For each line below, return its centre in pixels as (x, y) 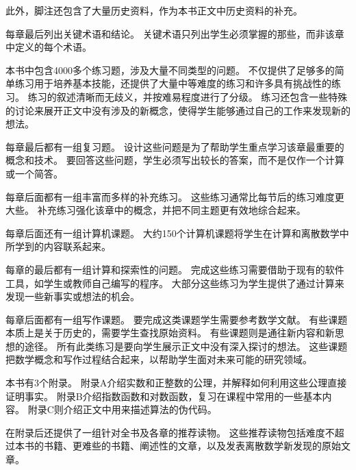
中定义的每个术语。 (49, 47)
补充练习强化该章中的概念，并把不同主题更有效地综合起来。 (171, 210)
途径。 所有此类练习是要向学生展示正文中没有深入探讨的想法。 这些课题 (186, 346)
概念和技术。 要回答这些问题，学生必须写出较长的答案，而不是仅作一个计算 (175, 160)
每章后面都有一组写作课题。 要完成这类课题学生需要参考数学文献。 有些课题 (177, 319)
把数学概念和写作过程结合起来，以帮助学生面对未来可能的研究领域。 (159, 359)
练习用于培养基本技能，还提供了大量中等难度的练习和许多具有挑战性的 (173, 83)
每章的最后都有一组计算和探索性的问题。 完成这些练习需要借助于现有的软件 (175, 269)
